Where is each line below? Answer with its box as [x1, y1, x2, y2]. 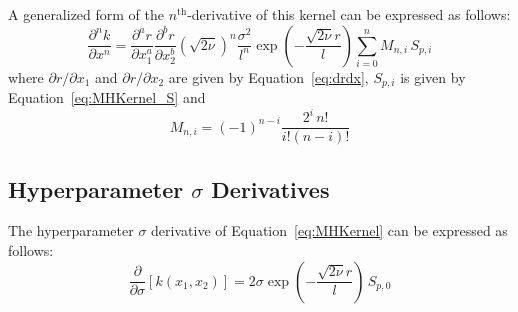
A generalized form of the [8, 4, 165, 24]
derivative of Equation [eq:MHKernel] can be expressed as [151, 220, 508, 241]
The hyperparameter [8, 220, 134, 241]
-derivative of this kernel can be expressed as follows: [187, 4, 511, 24]
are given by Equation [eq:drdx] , [168, 66, 369, 87]
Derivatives [211, 173, 330, 204]
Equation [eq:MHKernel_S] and [8, 87, 206, 108]
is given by [400, 66, 466, 87]
